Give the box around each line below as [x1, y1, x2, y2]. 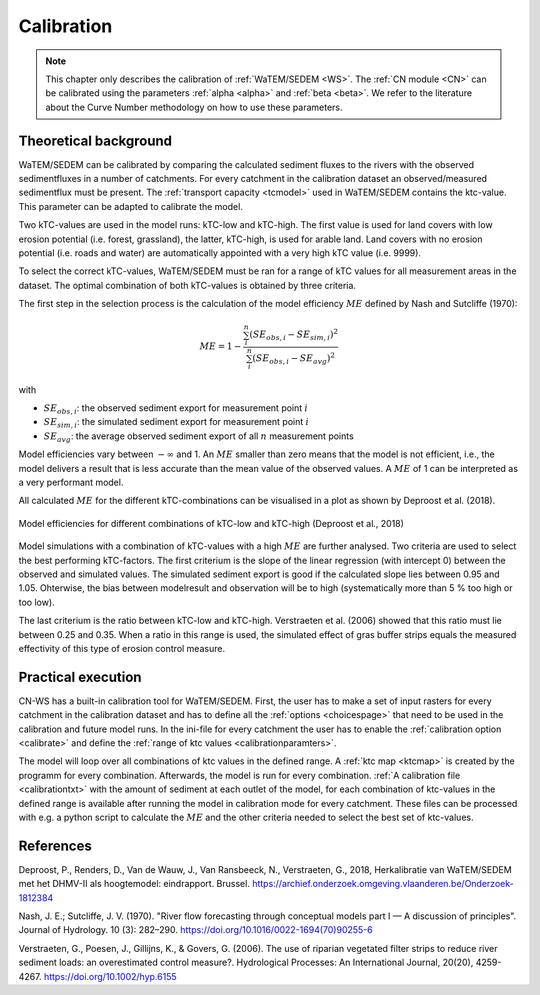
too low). [18, 596, 55, 608]
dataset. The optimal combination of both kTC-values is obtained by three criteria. [18, 279, 357, 291]
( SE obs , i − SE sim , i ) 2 [249, 327, 339, 343]
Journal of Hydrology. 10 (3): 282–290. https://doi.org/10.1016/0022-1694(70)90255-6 [18, 924, 374, 936]
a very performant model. [18, 476, 124, 488]
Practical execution [18, 668, 142, 685]
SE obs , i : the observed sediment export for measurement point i [43, 402, 309, 416]
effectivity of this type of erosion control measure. [18, 642, 225, 654]
